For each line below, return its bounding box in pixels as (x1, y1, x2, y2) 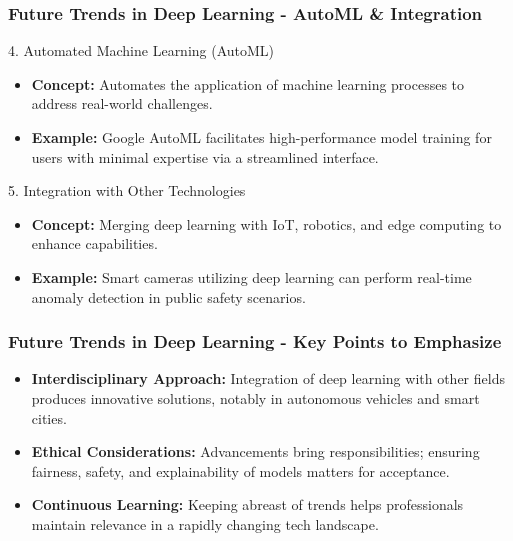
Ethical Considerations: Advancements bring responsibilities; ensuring (31, 441, 480, 462)
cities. (31, 407, 67, 428)
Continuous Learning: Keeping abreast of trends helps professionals (31, 494, 464, 515)
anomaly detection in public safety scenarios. (31, 286, 306, 307)
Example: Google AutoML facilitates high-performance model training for (31, 127, 492, 147)
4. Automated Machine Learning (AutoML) (8, 40, 275, 61)
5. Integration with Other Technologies (8, 180, 246, 201)
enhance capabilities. (31, 233, 158, 254)
